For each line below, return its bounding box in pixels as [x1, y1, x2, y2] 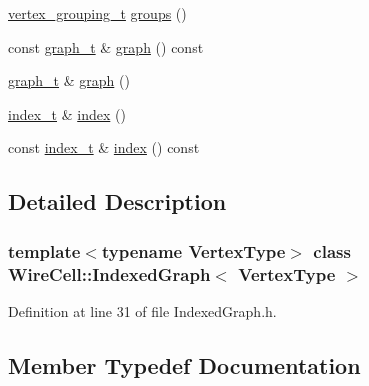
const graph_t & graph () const [8, 36, 204, 57]
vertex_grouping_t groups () [8, 3, 187, 23]
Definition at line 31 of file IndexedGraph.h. [8, 300, 277, 321]
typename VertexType [101, 238, 286, 263]
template [8, 238, 81, 263]
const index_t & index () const [8, 137, 200, 158]
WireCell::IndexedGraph [8, 261, 211, 286]
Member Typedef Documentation [8, 349, 361, 380]
